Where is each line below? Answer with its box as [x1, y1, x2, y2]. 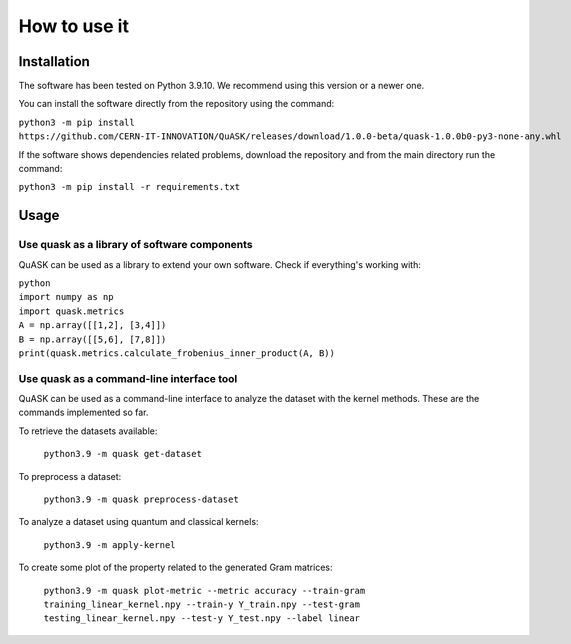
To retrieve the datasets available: [18, 425, 158, 437]
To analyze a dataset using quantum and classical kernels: [18, 516, 259, 528]
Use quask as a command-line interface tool [18, 371, 238, 385]
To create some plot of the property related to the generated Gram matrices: [18, 561, 333, 574]
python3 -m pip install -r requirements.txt [18, 181, 241, 193]
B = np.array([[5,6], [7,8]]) [18, 333, 167, 345]
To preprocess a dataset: [18, 470, 122, 482]
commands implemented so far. [18, 406, 149, 419]
